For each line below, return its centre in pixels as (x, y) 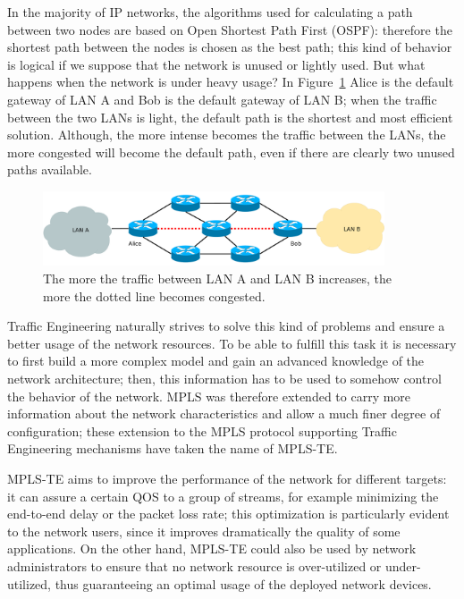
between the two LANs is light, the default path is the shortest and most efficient (230, 117)
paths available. (50, 169)
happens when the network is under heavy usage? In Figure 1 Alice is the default (231, 82)
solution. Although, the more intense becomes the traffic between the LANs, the (227, 135)
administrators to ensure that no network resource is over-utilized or (194, 565)
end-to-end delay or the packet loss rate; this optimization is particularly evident (228, 514)
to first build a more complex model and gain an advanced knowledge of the (216, 361)
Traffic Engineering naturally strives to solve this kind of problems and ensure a (226, 326)
